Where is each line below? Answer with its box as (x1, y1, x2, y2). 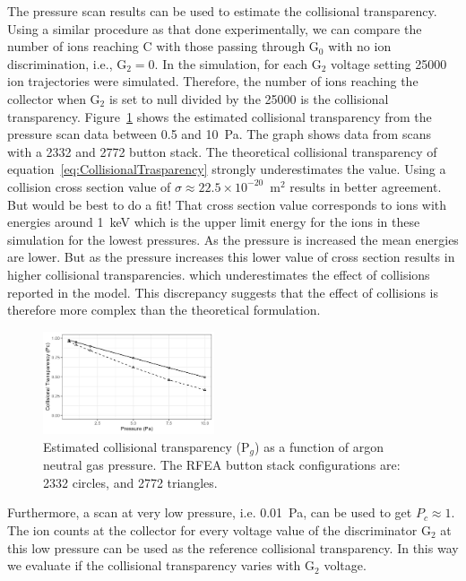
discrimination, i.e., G (7, 54, 127, 73)
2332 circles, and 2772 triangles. (43, 473, 218, 491)
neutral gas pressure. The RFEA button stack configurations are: (43, 455, 401, 474)
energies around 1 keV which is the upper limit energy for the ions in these (7, 212, 420, 231)
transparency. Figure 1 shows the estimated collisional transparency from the (7, 107, 432, 126)
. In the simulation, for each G (154, 54, 322, 73)
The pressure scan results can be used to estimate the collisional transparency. (7, 2, 437, 20)
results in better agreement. (289, 177, 442, 195)
